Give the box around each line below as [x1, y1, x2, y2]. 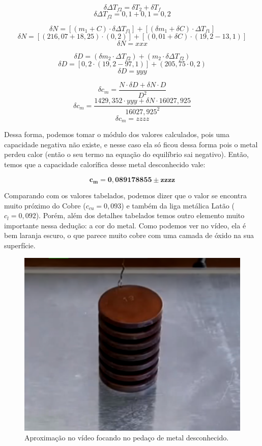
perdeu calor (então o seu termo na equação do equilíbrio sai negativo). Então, [4, 149, 249, 160]
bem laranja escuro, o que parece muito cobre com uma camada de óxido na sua [4, 230, 254, 241]
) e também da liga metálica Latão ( [121, 200, 235, 211]
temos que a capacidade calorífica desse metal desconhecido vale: [4, 159, 206, 169]
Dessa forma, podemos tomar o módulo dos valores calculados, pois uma [4, 129, 229, 140]
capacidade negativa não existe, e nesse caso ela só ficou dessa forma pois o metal [4, 139, 258, 149]
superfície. [4, 240, 36, 250]
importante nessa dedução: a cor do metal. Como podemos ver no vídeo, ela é [4, 220, 246, 230]
